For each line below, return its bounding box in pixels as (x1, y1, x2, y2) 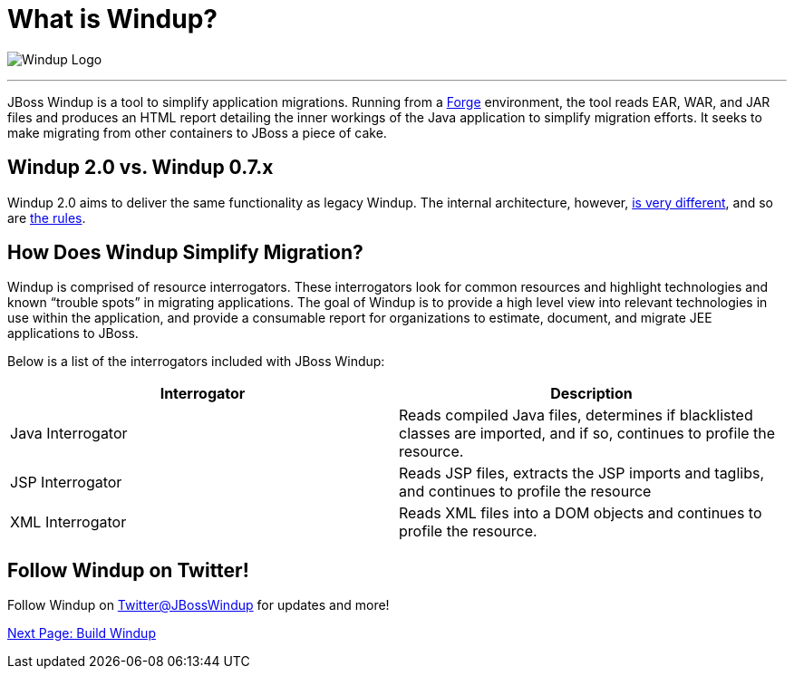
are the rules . (7, 209, 86, 226)
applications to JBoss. (7, 325, 139, 342)
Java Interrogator (10, 424, 128, 443)
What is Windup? (7, 4, 218, 34)
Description (550, 384, 633, 403)
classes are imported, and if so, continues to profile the (399, 424, 776, 443)
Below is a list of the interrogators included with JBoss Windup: (7, 353, 385, 370)
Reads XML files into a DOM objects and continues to (399, 504, 762, 523)
